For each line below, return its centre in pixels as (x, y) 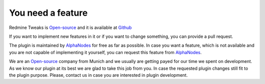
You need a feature (48, 13)
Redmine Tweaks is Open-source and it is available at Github (70, 28)
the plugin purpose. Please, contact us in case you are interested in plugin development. (98, 75)
